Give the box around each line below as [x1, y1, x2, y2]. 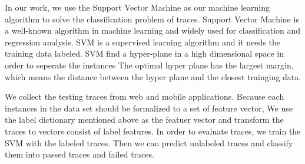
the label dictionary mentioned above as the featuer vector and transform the [5, 113, 284, 126]
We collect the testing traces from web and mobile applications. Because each [5, 90, 284, 103]
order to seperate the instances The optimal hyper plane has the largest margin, [5, 58, 294, 71]
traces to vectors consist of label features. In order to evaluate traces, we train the [5, 124, 301, 137]
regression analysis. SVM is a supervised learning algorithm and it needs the [5, 35, 280, 48]
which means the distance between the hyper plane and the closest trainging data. [5, 70, 301, 83]
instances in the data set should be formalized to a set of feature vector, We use [5, 101, 293, 114]
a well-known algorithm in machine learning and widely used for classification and [5, 24, 301, 37]
